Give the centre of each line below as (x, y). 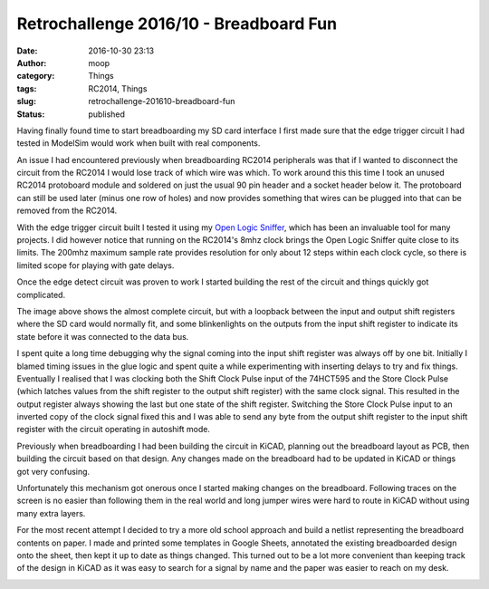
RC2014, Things (118, 88)
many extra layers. (51, 513)
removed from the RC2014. (67, 211)
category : (36, 76)
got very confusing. (53, 471)
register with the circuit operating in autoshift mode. (113, 430)
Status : (31, 114)
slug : (26, 101)
